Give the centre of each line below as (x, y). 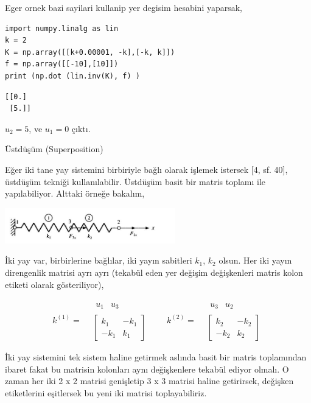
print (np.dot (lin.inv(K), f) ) (72, 76)
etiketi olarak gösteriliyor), (54, 284)
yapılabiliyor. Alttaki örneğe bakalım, (75, 193)
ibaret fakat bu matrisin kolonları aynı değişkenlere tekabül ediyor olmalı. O (147, 369)
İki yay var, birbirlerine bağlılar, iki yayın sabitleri (99, 260)
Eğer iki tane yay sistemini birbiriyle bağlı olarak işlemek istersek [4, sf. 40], (146, 169)
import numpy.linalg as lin (62, 28)
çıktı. (81, 128)
